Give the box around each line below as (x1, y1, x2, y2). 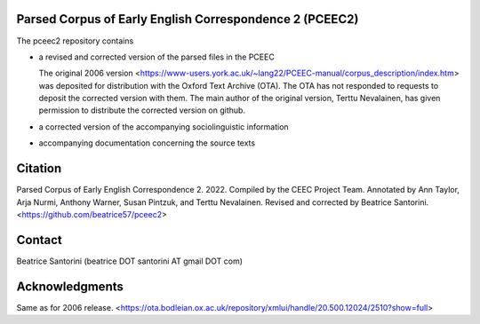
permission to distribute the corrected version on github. (38, 105, 246, 115)
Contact (16, 232, 62, 248)
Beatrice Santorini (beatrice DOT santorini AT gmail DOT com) (16, 256, 244, 266)
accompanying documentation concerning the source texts (38, 138, 256, 148)
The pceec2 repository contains (16, 36, 134, 46)
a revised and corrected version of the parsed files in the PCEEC (38, 51, 275, 62)
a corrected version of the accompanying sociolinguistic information (38, 121, 289, 132)
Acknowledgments (16, 279, 124, 294)
